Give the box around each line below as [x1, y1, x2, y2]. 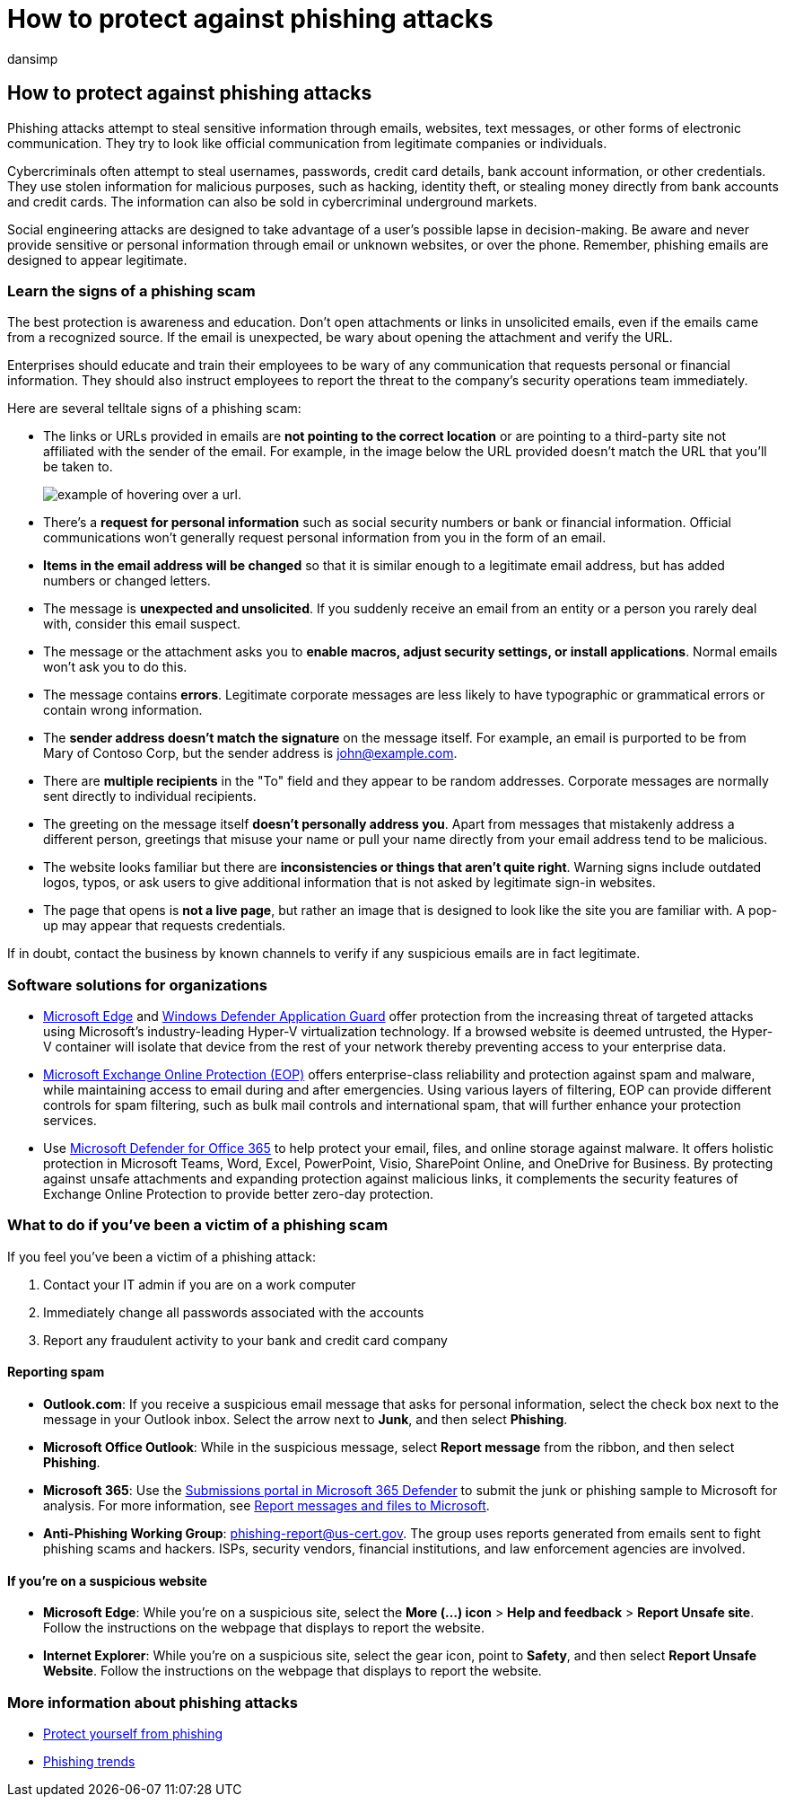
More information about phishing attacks [7, 1693, 298, 1712]
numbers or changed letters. [43, 573, 211, 589]
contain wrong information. [43, 702, 203, 718]
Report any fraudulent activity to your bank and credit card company [43, 1332, 448, 1348]
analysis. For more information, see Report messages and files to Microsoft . [43, 1498, 490, 1514]
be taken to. [43, 459, 113, 475]
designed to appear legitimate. [7, 251, 188, 268]
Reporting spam [7, 1364, 105, 1380]
